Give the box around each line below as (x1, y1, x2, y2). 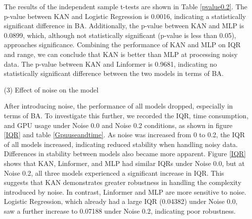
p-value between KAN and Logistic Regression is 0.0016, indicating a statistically (4, 11, 246, 21)
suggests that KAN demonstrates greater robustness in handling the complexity (4, 177, 242, 187)
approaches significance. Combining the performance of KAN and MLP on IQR (4, 39, 241, 50)
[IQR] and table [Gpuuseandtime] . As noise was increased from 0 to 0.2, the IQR (4, 129, 245, 140)
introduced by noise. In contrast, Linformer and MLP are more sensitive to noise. (4, 186, 247, 197)
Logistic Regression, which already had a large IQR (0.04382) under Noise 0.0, (4, 196, 238, 206)
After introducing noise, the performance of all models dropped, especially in (4, 101, 233, 111)
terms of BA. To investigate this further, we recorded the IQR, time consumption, (4, 110, 249, 120)
